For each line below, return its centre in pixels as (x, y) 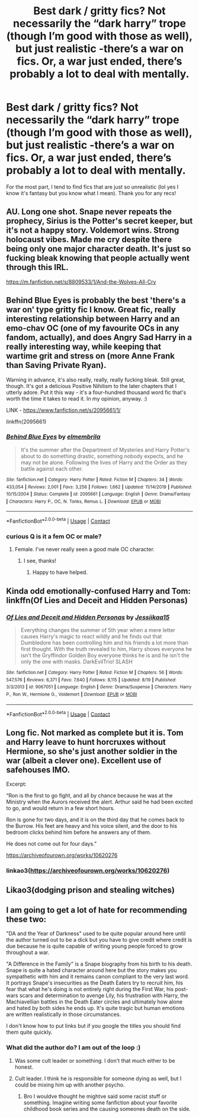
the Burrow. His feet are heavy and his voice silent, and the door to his (92, 826)
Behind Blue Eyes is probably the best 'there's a (96, 301)
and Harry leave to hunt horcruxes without (86, 742)
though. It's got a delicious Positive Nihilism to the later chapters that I (92, 386)
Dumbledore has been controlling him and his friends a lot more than (104, 643)
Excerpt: (16, 784)
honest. (24, 1067)
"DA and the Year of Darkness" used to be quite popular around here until (96, 933)
